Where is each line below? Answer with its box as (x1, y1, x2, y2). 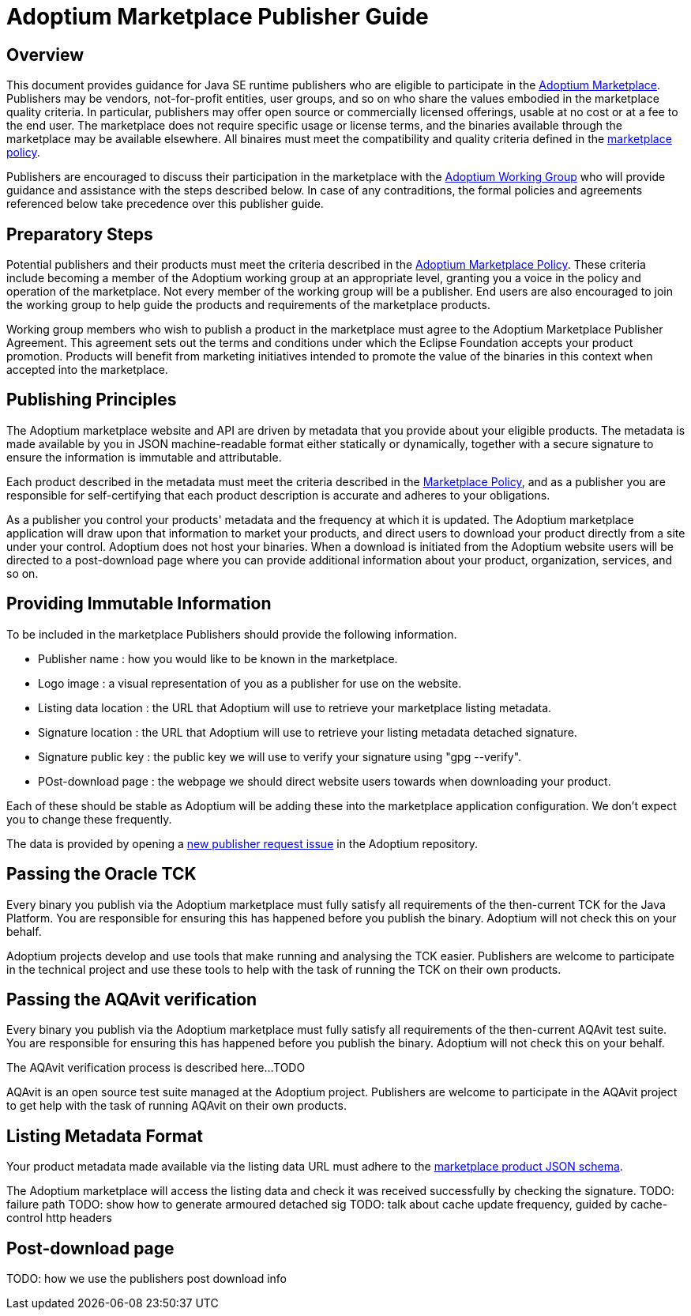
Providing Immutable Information (6, 594, 272, 614)
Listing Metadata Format (6, 1126, 203, 1146)
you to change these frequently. (6, 812, 172, 826)
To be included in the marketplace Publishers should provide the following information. (6, 627, 457, 641)
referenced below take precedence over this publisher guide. (6, 197, 324, 211)
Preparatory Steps (6, 224, 153, 244)
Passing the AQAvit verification (6, 989, 257, 1009)
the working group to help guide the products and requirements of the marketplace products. (6, 298, 490, 312)
